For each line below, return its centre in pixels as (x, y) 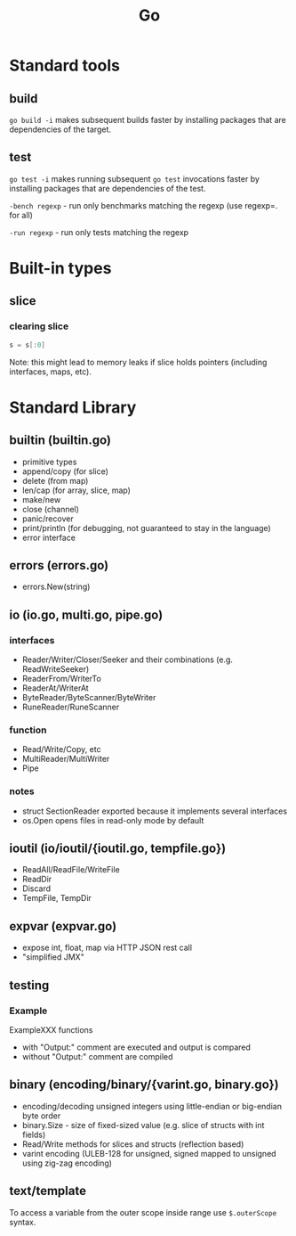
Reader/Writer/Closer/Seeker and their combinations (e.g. (128, 659)
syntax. (23, 1222)
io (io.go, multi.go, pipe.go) (86, 614)
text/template (48, 1191)
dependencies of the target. (60, 129)
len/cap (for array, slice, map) (76, 490)
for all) (21, 215)
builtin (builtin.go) (60, 441)
